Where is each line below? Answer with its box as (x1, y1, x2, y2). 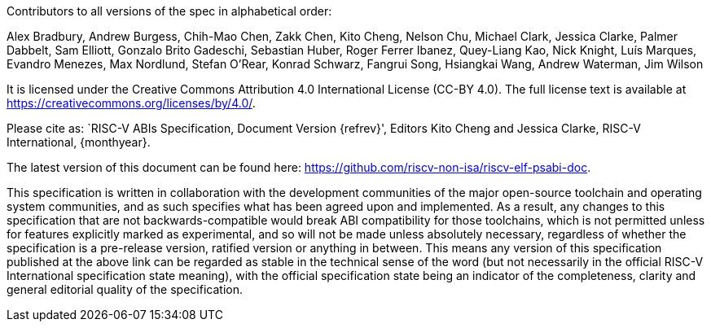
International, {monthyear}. (7, 135, 151, 149)
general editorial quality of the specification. (7, 282, 243, 296)
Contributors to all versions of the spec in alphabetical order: (7, 4, 332, 18)
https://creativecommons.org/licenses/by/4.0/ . (7, 96, 256, 110)
